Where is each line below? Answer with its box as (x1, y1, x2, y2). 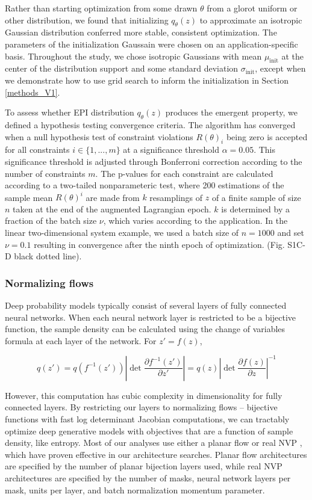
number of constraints (5, 167, 86, 179)
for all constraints (5, 143, 70, 156)
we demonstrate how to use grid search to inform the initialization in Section (5, 73, 289, 86)
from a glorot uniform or (207, 2, 298, 14)
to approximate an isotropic (199, 13, 302, 26)
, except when (255, 62, 306, 75)
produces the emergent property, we (165, 106, 298, 119)
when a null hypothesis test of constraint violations (5, 130, 193, 143)
